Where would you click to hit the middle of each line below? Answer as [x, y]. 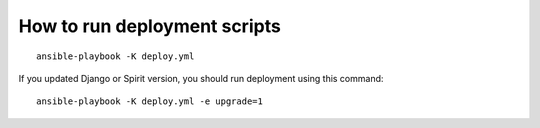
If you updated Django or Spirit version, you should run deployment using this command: [201, 78]
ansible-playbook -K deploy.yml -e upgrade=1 [150, 101]
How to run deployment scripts [150, 26]
